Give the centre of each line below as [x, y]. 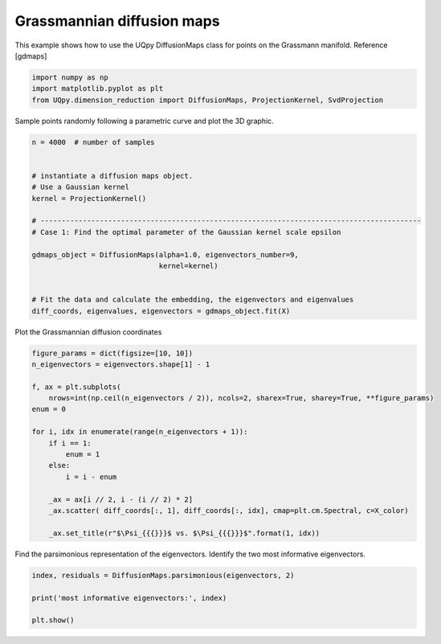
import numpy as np [70, 77]
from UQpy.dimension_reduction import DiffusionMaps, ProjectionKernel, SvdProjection [208, 100]
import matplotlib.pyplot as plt [98, 89]
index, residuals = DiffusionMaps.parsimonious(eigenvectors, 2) [163, 575]
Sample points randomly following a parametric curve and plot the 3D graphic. [145, 121]
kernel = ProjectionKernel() [89, 198]
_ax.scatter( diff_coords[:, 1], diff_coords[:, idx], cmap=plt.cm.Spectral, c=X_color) [229, 510]
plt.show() [53, 620]
